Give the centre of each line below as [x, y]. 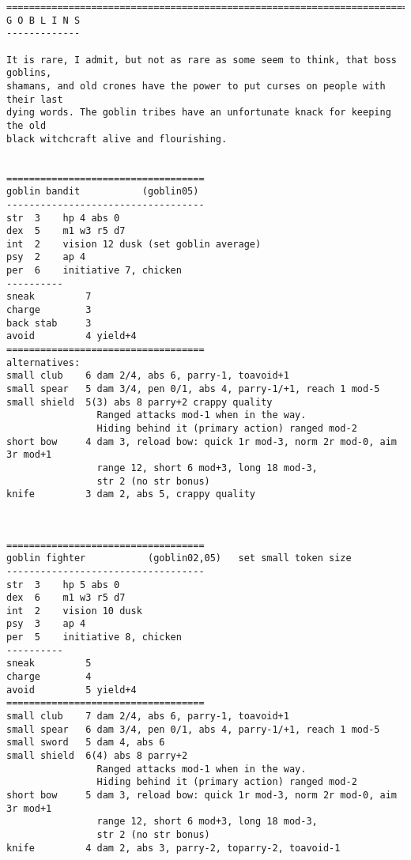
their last [35, 99]
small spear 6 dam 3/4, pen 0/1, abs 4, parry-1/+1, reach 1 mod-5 [193, 729]
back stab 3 [49, 323]
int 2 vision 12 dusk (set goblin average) [134, 244]
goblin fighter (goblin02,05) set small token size [179, 558]
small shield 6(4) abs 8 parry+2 [97, 756]
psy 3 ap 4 [46, 624]
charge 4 [49, 677]
